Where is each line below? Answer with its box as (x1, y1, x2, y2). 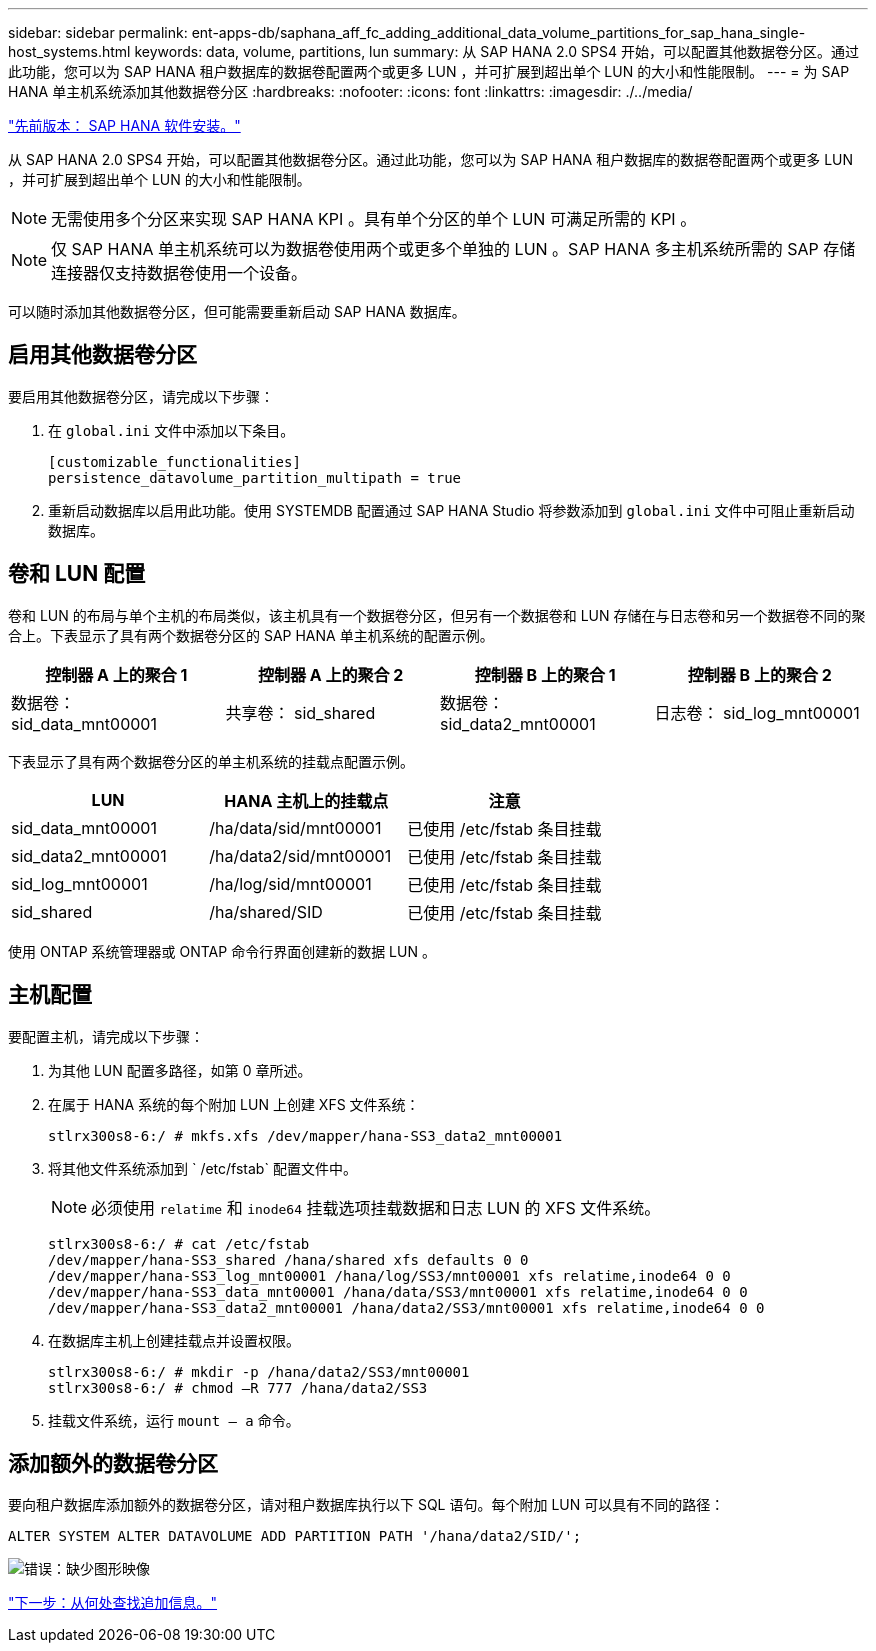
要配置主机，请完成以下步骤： (8, 1027, 204, 1045)
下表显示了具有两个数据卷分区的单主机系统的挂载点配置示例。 (8, 752, 414, 770)
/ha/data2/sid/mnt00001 (209, 845, 392, 866)
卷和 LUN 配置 (8, 561, 146, 587)
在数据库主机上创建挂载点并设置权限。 (48, 1331, 300, 1349)
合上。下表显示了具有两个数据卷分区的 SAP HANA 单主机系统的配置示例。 (8, 626, 494, 644)
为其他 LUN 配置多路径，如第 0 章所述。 (48, 1061, 312, 1079)
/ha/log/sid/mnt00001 (209, 873, 372, 894)
